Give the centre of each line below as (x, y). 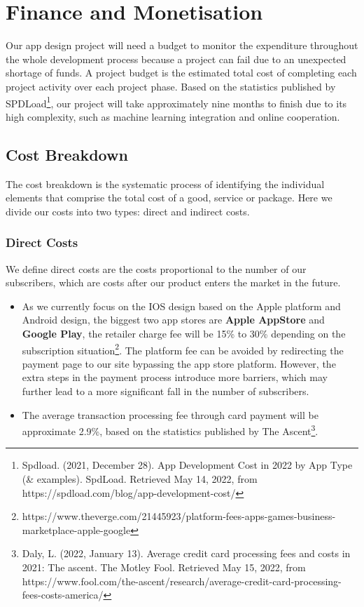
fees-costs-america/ (63, 595)
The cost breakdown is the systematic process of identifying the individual (165, 184)
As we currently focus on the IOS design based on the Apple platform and (181, 306)
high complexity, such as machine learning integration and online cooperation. (173, 116)
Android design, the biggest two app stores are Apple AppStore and (173, 320)
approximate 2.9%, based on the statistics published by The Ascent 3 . (170, 430)
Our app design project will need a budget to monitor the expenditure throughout (182, 45)
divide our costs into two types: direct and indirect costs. (128, 211)
